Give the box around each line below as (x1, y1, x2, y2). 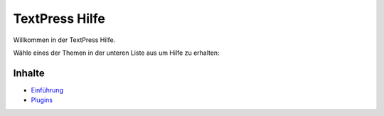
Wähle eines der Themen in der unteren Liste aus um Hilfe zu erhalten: (13, 48, 220, 57)
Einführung (31, 85, 64, 94)
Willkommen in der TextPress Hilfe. (13, 36, 116, 44)
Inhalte (13, 67, 46, 79)
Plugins (31, 96, 53, 105)
